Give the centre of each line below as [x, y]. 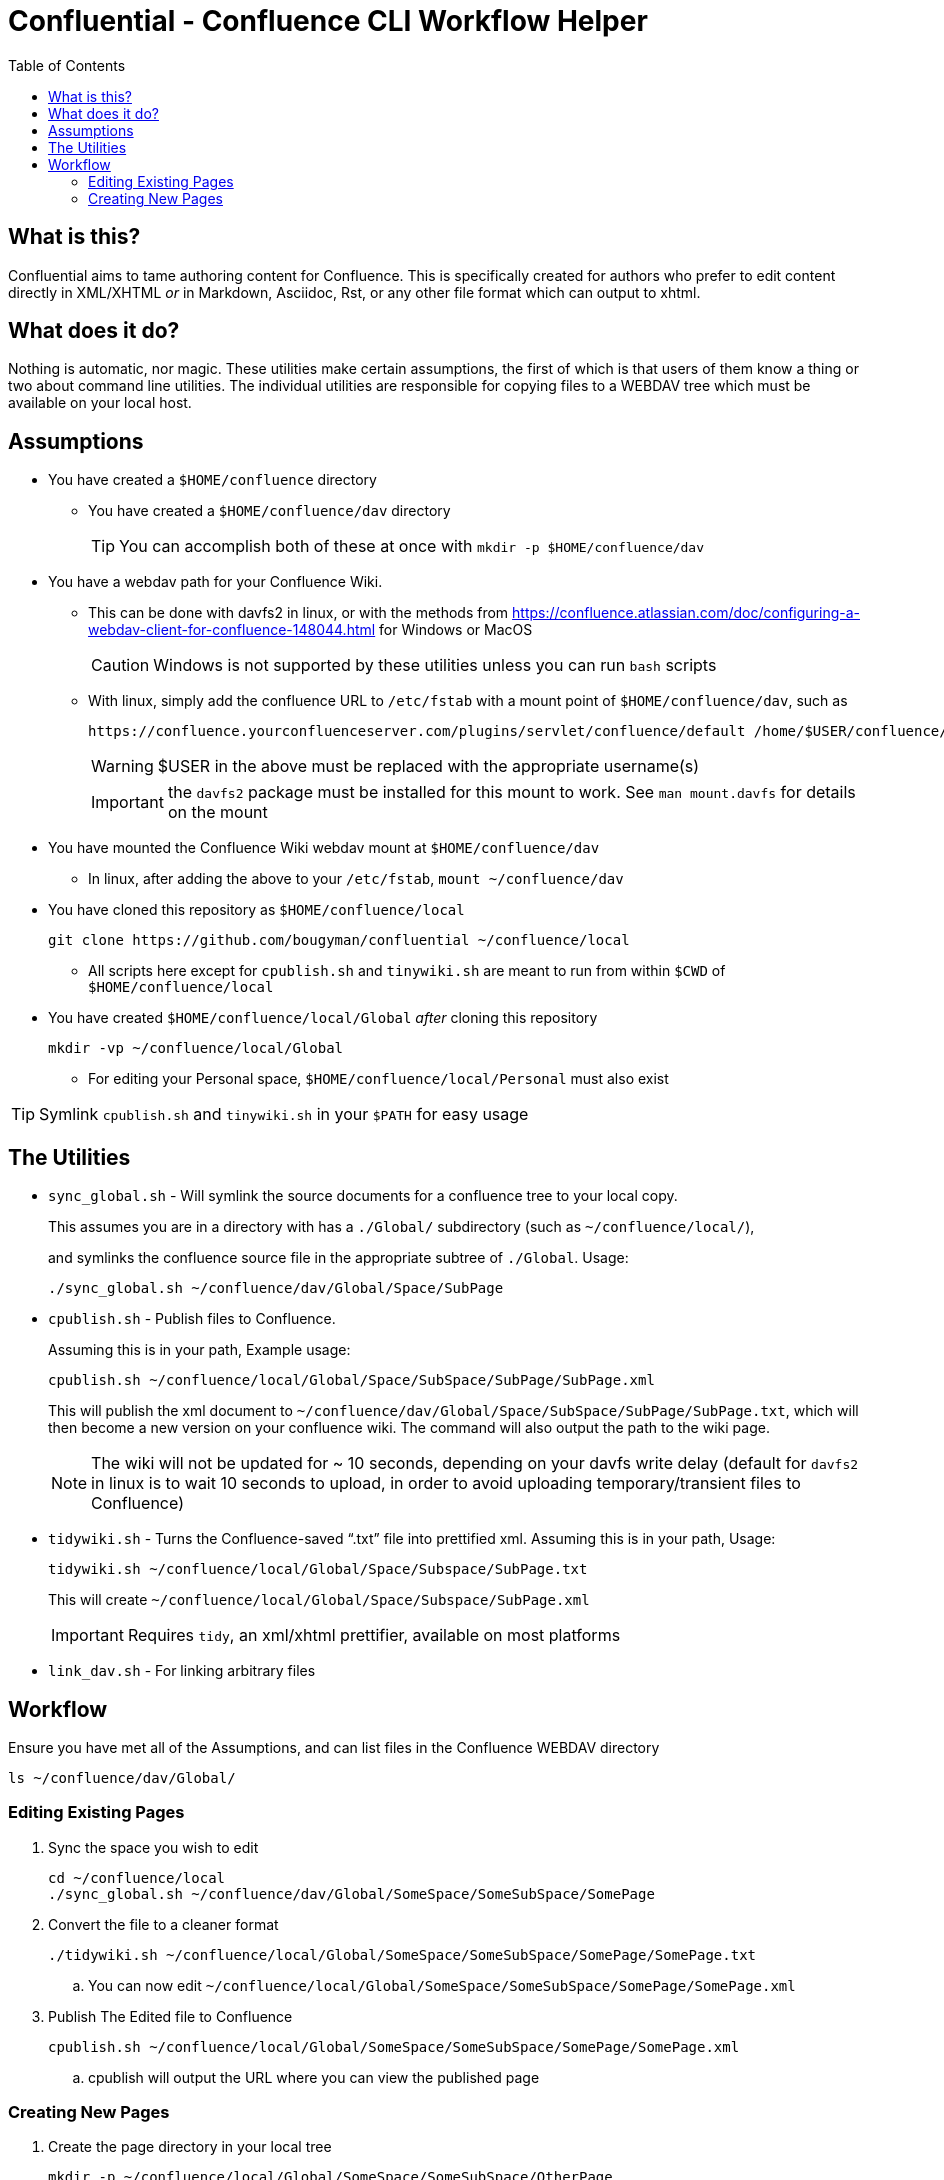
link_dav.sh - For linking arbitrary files [182, 1671]
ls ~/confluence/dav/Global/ [122, 1777]
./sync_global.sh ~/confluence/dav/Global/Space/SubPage [276, 1288]
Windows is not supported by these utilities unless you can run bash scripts [435, 665]
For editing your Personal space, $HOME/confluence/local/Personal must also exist [378, 1079]
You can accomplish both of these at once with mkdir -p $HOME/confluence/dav [412, 546]
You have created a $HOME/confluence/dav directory [269, 511]
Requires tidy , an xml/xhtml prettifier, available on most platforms [374, 1635]
